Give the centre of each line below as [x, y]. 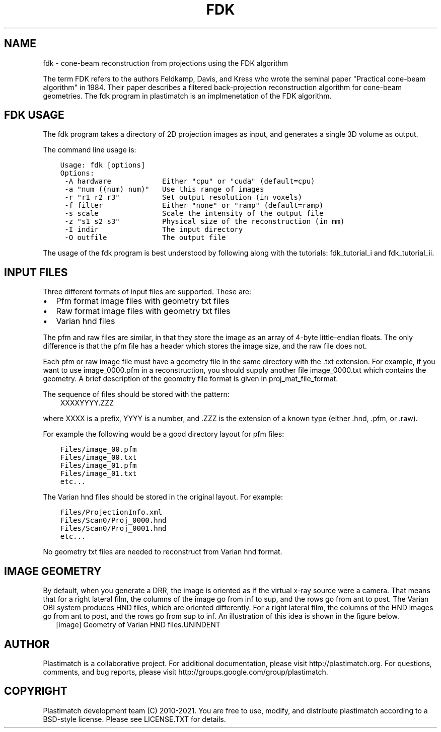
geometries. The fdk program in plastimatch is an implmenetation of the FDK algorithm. [187, 96]
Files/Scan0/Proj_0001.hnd [113, 528]
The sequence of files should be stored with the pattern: [136, 394]
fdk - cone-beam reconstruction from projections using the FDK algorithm [165, 63]
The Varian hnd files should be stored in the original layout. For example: [163, 497]
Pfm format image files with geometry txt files [143, 301]
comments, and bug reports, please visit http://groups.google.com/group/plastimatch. [186, 672]
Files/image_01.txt [98, 474]
